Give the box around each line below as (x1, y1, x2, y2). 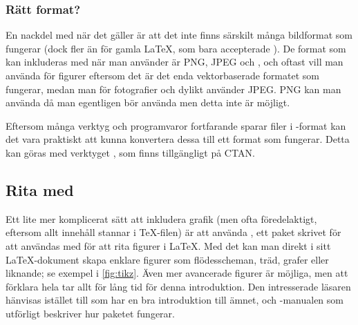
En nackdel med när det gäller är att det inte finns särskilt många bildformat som (6, 28, 352, 42)
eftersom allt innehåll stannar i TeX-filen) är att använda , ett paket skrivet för (6, 225, 341, 239)
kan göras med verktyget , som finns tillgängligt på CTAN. (6, 145, 255, 159)
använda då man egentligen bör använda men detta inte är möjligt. (6, 95, 290, 110)
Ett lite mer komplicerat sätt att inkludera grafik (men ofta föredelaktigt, (6, 211, 317, 226)
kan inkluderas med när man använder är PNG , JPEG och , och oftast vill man (6, 55, 343, 69)
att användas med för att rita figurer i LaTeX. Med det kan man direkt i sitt (6, 238, 331, 253)
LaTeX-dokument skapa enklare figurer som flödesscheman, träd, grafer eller (6, 252, 329, 266)
